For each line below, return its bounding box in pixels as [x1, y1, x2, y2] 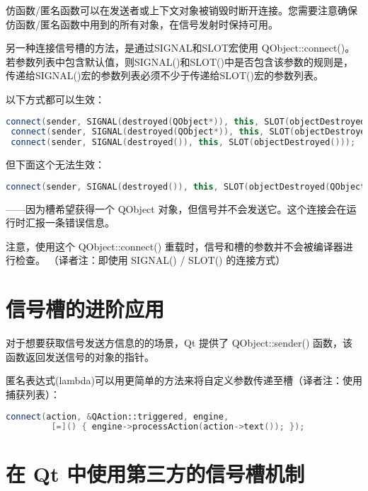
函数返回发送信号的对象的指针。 [6, 349, 154, 364]
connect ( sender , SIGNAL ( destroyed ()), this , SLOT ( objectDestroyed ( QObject [6, 181, 366, 192]
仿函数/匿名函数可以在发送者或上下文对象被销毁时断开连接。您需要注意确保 [6, 3, 357, 17]
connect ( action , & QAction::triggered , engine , [6, 411, 229, 422]
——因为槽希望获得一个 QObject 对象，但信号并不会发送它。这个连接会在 [6, 201, 347, 216]
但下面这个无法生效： [6, 157, 105, 172]
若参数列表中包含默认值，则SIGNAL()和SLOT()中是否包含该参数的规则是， [6, 54, 353, 69]
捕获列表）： [6, 386, 60, 401]
